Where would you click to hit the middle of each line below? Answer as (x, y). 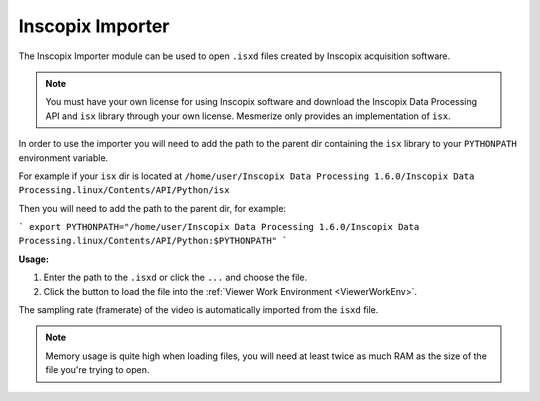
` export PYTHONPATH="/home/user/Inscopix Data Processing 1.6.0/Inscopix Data (219, 227)
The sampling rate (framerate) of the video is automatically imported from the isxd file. (198, 310)
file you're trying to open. (97, 370)
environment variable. (63, 157)
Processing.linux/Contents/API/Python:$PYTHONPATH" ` (153, 241)
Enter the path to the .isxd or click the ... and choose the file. (175, 277)
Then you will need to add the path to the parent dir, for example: (152, 208)
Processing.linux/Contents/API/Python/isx (124, 190)
